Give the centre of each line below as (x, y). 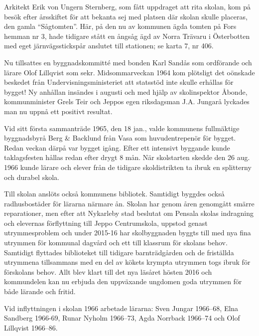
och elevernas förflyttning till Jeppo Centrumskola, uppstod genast (106, 223)
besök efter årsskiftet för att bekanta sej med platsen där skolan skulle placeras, (126, 16)
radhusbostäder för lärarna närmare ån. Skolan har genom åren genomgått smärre (129, 203)
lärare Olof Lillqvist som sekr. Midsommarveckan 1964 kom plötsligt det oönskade (129, 72)
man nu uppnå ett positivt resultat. (58, 111)
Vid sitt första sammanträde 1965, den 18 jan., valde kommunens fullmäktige (122, 128)
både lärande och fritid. (40, 291)
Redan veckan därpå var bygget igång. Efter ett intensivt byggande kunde (117, 147)
